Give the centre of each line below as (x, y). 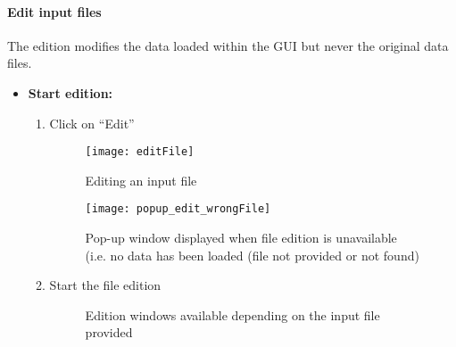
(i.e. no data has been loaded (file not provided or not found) (252, 255)
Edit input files (54, 11)
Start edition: (70, 92)
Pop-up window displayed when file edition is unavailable (241, 238)
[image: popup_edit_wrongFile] (178, 209)
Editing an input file (141, 180)
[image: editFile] (140, 152)
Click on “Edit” (92, 123)
